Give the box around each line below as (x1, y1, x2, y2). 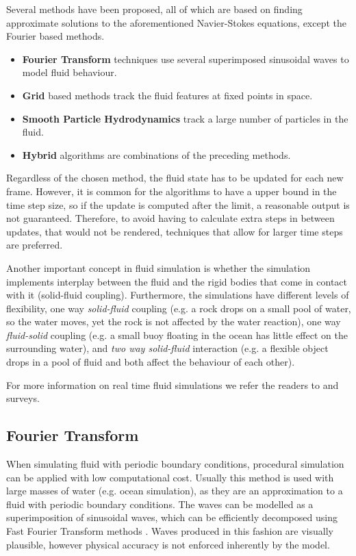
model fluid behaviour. (22, 65, 117, 79)
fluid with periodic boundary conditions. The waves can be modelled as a (6, 496, 314, 511)
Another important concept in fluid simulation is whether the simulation (6, 260, 311, 275)
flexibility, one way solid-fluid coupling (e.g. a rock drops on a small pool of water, (6, 301, 351, 315)
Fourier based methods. (6, 29, 105, 43)
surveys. (6, 391, 40, 405)
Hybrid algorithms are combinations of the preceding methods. (22, 147, 291, 162)
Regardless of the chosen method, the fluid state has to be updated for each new (6, 170, 344, 185)
